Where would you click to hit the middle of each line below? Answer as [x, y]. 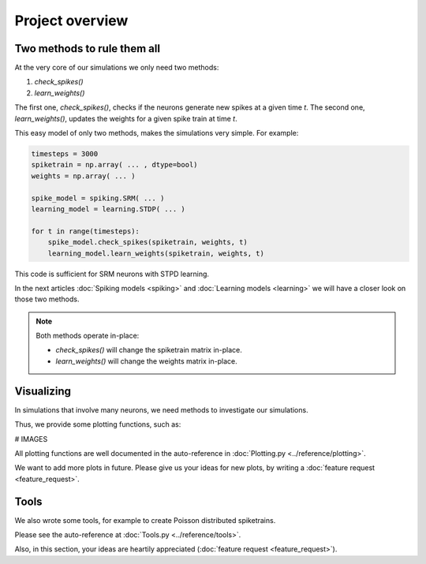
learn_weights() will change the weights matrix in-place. [146, 361]
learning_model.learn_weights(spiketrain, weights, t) [156, 253]
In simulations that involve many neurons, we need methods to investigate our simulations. [161, 409]
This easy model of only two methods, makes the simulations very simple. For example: [157, 133]
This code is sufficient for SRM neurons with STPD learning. [112, 274]
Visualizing [43, 391]
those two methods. [47, 299]
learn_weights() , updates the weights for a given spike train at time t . [126, 118]
